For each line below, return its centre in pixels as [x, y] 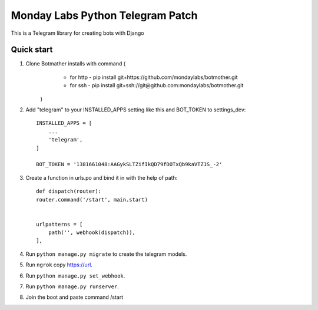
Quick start [32, 50]
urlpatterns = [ [59, 224]
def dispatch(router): [69, 191]
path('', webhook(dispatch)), [92, 233]
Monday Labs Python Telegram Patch [104, 15]
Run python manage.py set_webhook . [75, 276]
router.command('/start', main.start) [92, 199]
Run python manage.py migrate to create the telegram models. [106, 254]
